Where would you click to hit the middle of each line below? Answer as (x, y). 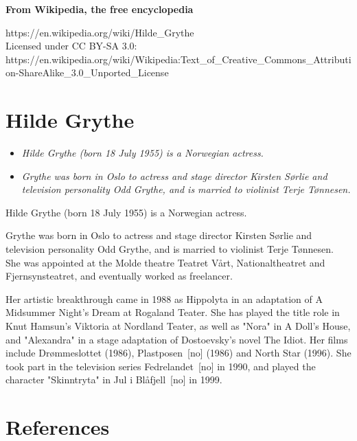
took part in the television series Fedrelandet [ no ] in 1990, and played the (161, 366)
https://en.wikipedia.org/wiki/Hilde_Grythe (100, 32)
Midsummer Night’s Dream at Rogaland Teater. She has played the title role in (173, 312)
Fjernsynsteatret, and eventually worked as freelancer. (119, 276)
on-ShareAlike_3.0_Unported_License (87, 72)
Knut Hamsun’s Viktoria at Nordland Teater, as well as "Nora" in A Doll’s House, (178, 326)
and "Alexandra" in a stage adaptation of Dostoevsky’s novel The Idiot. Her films (177, 339)
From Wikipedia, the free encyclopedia (100, 9)
